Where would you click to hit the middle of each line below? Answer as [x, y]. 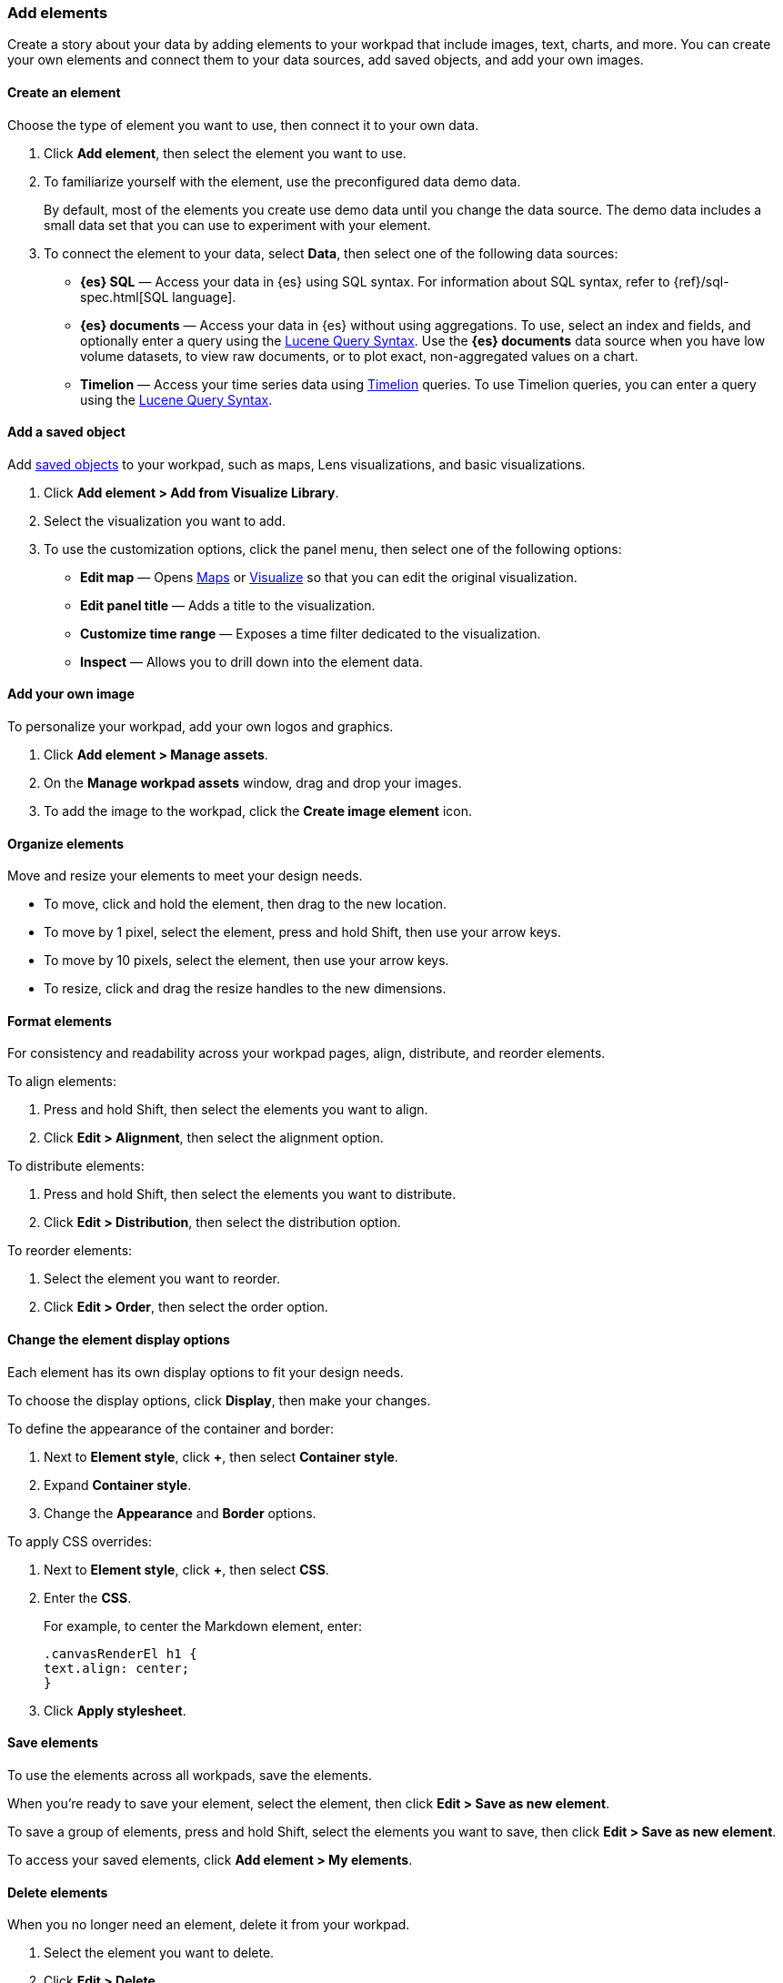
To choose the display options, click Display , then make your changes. [219, 1400]
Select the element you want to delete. [159, 1953]
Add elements [58, 13]
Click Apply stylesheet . [115, 1710]
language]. [204, 297]
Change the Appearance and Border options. [180, 1513]
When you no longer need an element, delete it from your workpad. [209, 1925]
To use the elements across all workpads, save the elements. [190, 1775]
